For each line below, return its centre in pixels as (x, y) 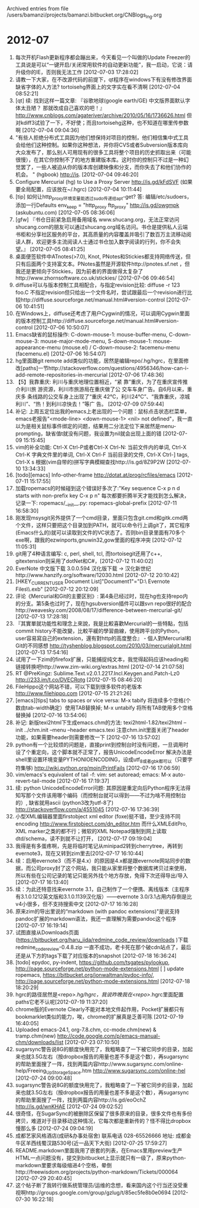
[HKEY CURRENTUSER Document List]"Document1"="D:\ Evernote (92, 582)
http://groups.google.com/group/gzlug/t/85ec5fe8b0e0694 (98, 1193)
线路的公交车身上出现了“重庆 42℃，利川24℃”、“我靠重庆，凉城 (111, 397)
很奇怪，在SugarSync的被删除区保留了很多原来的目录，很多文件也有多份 (104, 1113)
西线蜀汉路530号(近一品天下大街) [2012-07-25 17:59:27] (99, 1143)
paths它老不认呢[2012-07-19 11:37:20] (61, 1002)
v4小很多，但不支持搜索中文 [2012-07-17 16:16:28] (76, 903)
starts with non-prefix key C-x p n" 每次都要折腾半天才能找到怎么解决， (102, 495)
